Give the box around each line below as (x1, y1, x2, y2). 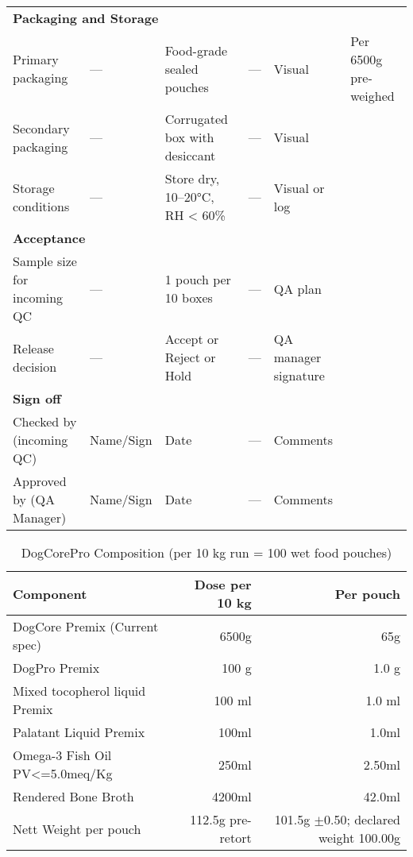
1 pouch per (164, 270, 231, 288)
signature (273, 366, 325, 384)
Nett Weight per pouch (13, 819, 141, 838)
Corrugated (164, 110, 228, 128)
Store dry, (164, 169, 220, 187)
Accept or (164, 330, 219, 348)
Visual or (273, 178, 325, 197)
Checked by (13, 412, 77, 430)
